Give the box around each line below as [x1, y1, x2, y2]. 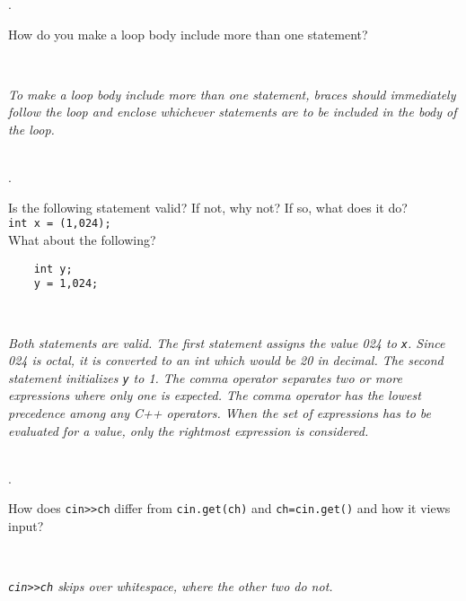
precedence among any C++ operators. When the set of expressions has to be [8, 404, 431, 422]
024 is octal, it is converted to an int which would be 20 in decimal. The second [8, 351, 444, 370]
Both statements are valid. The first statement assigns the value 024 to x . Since [8, 333, 445, 352]
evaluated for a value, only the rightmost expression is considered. [8, 421, 369, 440]
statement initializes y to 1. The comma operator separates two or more [8, 368, 402, 387]
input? [8, 517, 44, 536]
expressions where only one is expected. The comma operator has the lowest [8, 386, 421, 405]
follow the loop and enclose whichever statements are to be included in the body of [8, 102, 457, 121]
